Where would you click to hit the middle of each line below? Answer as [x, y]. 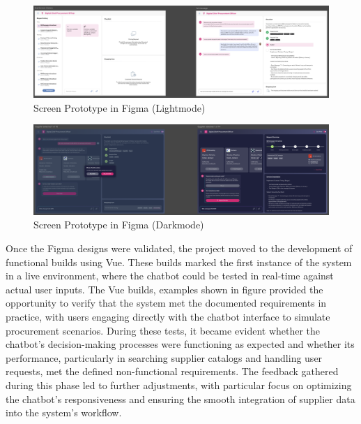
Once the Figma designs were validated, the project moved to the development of [179, 248]
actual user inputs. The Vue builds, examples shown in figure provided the [164, 289]
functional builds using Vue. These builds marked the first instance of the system [179, 262]
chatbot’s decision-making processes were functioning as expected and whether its [180, 344]
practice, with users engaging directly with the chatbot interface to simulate [168, 317]
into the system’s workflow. [64, 412]
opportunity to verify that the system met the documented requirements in [166, 303]
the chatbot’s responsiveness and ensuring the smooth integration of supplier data [180, 399]
